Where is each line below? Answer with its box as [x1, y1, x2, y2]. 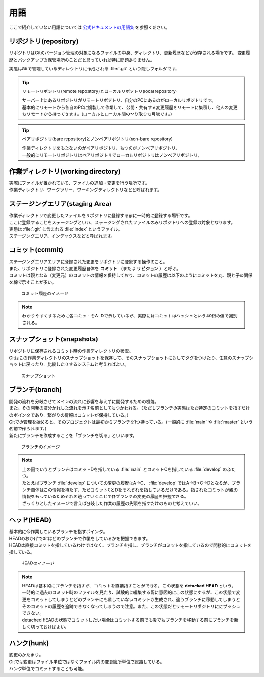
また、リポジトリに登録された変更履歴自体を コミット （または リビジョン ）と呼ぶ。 [9, 266, 181, 271]
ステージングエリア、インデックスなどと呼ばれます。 [9, 233, 115, 239]
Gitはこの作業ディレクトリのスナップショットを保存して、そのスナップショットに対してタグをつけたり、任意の [9, 355, 232, 361]
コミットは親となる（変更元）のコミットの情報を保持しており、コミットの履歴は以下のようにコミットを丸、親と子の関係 [9, 272, 253, 278]
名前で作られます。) [9, 426, 47, 431]
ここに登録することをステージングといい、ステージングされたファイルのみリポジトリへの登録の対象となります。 [9, 219, 236, 225]
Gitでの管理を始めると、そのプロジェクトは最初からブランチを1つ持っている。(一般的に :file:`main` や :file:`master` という [9, 419, 253, 425]
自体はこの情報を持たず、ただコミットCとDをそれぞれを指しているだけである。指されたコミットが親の [30, 487, 238, 493]
